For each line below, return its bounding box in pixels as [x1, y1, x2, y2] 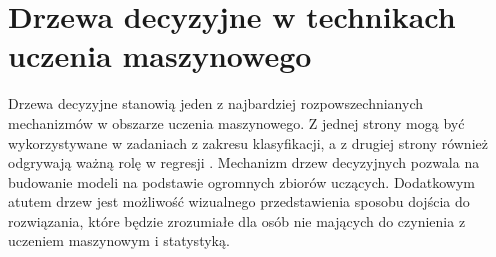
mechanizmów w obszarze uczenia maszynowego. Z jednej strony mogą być [8, 112, 465, 133]
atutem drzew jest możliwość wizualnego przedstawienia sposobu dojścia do [8, 191, 470, 212]
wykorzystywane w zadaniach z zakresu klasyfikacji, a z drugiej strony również [8, 132, 488, 153]
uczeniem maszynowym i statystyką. [8, 230, 230, 251]
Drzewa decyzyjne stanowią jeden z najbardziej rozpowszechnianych [8, 93, 424, 114]
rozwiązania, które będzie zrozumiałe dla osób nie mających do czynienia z [8, 210, 466, 231]
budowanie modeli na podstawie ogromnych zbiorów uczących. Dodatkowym [8, 171, 476, 192]
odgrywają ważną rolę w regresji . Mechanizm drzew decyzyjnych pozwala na [8, 152, 480, 173]
